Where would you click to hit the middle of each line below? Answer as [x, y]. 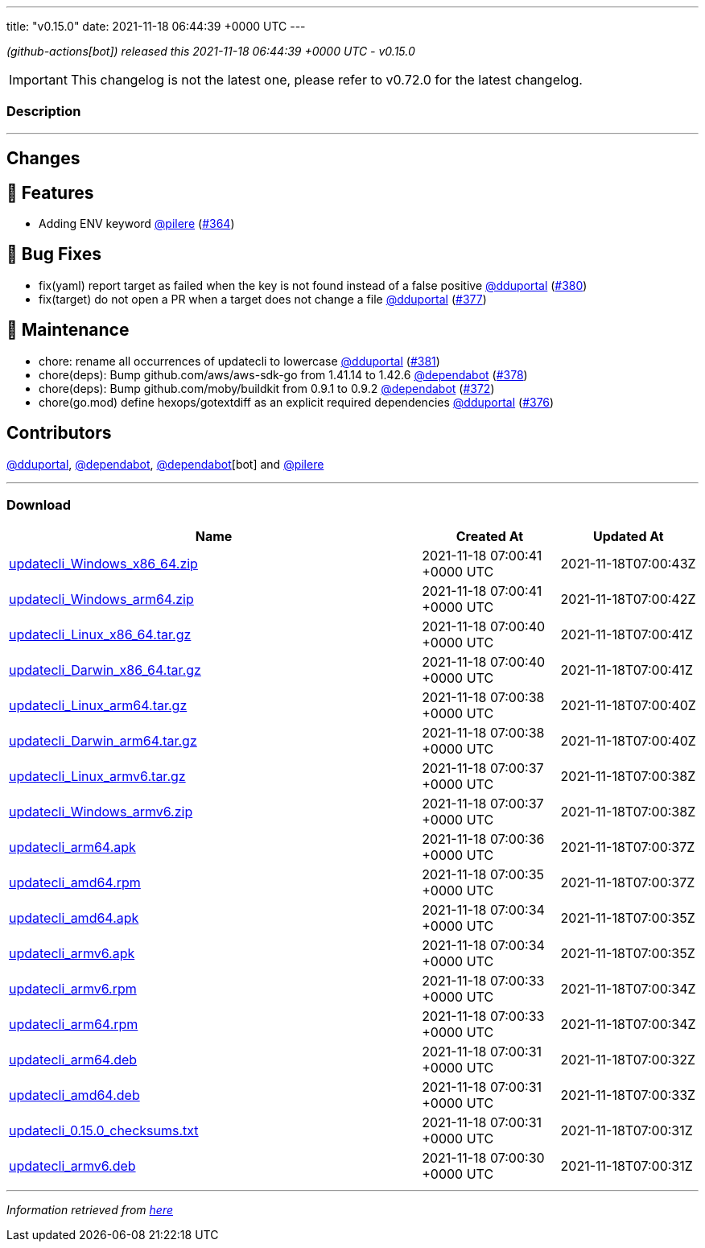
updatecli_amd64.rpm [75, 883]
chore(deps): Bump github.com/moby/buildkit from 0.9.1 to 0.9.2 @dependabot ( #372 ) [267, 388]
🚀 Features [50, 192]
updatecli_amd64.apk [74, 918]
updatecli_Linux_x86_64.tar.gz [100, 635]
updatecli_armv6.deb [72, 1166]
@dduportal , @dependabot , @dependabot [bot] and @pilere [165, 464]
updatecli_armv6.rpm [73, 989]
